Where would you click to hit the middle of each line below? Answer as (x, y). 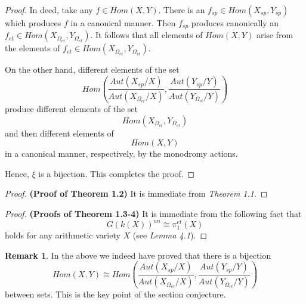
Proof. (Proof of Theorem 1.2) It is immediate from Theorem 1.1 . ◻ (136, 193)
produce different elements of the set (72, 108)
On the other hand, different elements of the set (92, 69)
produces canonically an (235, 23)
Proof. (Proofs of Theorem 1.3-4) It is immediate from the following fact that (153, 213)
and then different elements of (59, 133)
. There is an (182, 10)
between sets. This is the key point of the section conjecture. (115, 294)
